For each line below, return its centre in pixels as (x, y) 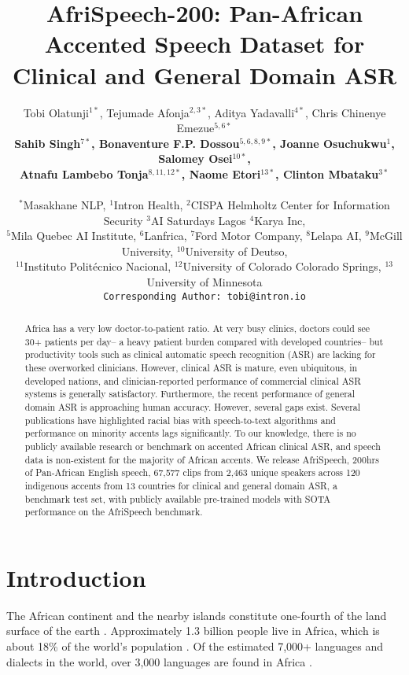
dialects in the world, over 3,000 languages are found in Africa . (159, 661)
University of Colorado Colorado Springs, (282, 266)
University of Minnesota (204, 282)
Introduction (76, 577)
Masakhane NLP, (64, 205)
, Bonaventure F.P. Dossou (166, 143)
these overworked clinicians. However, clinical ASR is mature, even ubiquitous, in (191, 368)
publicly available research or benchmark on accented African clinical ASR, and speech (203, 446)
